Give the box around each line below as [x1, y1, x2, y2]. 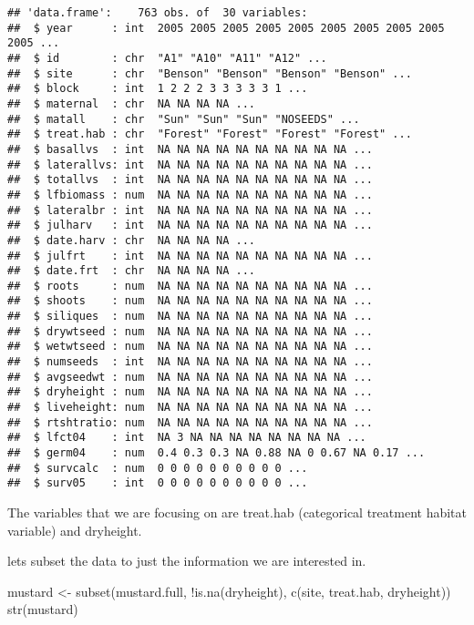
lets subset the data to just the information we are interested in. [7, 551, 366, 570]
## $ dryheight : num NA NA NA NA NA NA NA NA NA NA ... [7, 385, 373, 399]
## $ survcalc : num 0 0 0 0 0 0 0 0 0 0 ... [7, 461, 308, 475]
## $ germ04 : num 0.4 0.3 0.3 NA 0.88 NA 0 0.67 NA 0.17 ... [7, 446, 426, 460]
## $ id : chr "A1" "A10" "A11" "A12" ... [7, 51, 327, 65]
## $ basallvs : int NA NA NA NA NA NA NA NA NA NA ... [7, 142, 373, 156]
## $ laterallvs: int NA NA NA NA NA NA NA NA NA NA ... [7, 158, 373, 171]
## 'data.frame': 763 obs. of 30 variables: [7, 6, 308, 19]
